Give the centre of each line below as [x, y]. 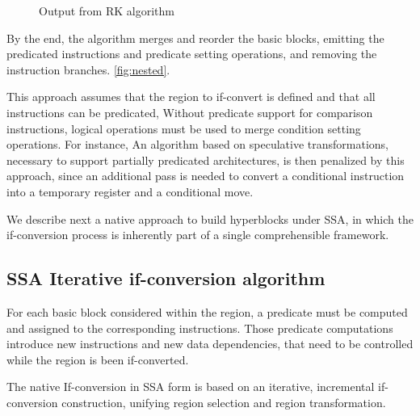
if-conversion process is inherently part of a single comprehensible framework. [198, 235]
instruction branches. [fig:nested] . [88, 69]
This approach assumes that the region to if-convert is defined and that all [191, 97]
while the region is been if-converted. [98, 359]
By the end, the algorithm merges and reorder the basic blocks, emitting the [195, 38]
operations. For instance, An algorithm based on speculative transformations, [198, 144]
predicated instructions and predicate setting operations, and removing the [192, 54]
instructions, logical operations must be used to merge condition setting [184, 128]
